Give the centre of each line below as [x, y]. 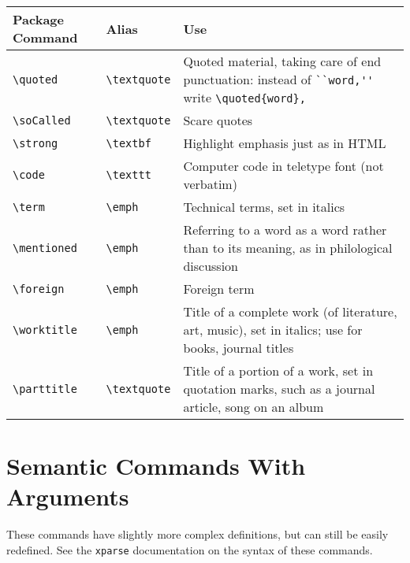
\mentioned [45, 248]
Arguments [68, 496]
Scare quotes [218, 120]
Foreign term [219, 289]
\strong [35, 143]
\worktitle [45, 330]
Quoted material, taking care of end [282, 61]
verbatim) [210, 184]
